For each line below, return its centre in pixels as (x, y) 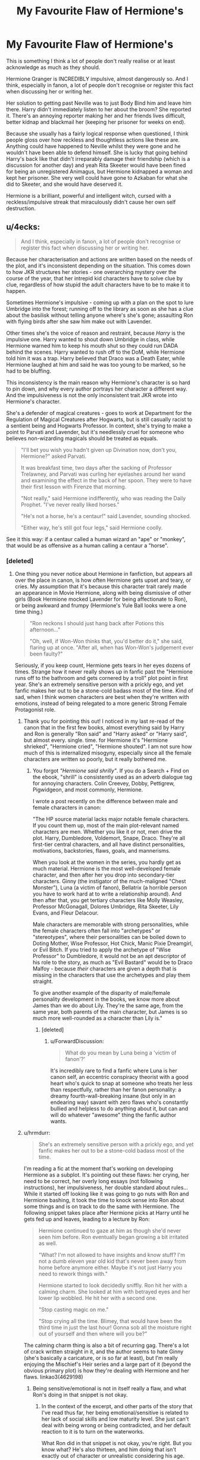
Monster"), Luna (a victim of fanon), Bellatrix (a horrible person (110, 888)
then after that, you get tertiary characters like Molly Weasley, (108, 900)
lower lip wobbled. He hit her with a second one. (98, 1298)
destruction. (21, 208)
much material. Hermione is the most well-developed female (107, 869)
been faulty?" (46, 654)
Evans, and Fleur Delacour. (65, 913)
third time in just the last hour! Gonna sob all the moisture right (115, 1328)
